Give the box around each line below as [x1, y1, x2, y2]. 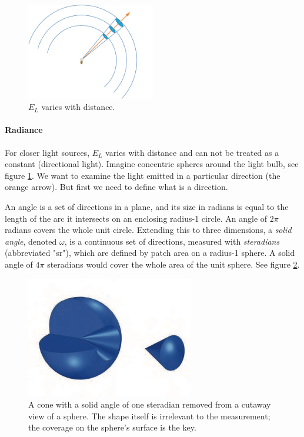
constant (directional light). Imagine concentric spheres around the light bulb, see [5, 158, 299, 170]
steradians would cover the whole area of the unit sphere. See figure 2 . [47, 258, 300, 270]
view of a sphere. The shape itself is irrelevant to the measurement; [28, 409, 270, 422]
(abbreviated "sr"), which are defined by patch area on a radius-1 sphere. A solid [5, 246, 295, 259]
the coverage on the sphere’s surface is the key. [28, 421, 196, 433]
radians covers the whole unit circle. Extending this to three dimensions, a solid [5, 223, 292, 236]
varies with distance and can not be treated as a [105, 146, 279, 158]
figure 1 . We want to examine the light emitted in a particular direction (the [5, 169, 280, 181]
